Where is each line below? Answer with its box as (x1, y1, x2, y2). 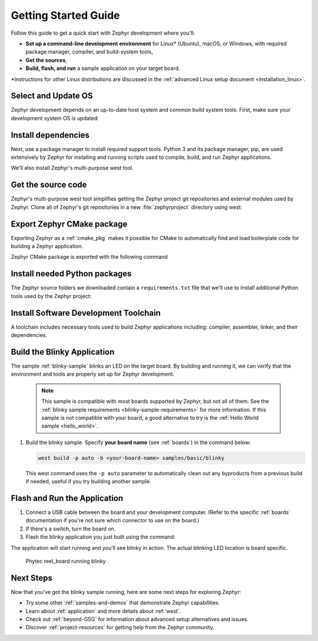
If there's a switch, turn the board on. (25, 525, 116, 532)
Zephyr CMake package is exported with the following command (11, 253, 168, 261)
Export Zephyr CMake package (11, 219, 128, 229)
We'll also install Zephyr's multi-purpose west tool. (11, 165, 134, 172)
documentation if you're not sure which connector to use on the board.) (25, 517, 200, 524)
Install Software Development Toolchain (11, 308, 161, 318)
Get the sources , (25, 56, 67, 64)
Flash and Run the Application (11, 493, 124, 503)
